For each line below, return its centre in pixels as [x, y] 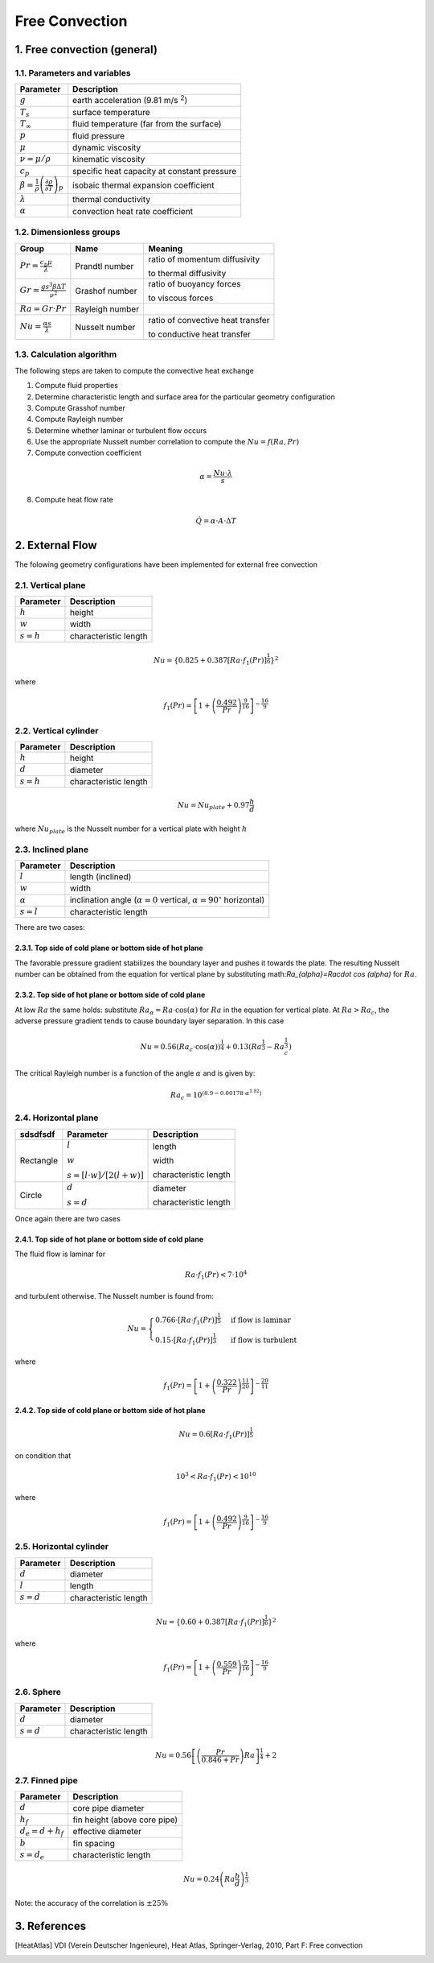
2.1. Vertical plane [50, 585]
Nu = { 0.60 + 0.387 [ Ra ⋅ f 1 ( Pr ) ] [210, 1623]
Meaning [166, 248]
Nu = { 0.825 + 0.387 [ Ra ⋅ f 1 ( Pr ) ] [210, 661]
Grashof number [106, 291]
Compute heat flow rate [74, 500]
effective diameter [107, 1832]
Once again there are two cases [68, 1218]
